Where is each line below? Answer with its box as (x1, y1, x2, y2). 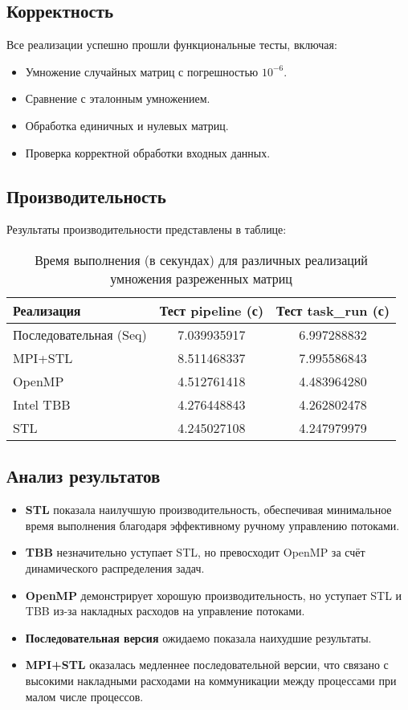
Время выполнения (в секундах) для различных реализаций (35, 250, 368, 269)
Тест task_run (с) (276, 300, 390, 320)
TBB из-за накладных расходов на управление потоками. (25, 602, 305, 619)
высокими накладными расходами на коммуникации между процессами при (25, 671, 397, 688)
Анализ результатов (6, 463, 161, 488)
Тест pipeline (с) (159, 300, 264, 320)
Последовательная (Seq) (13, 324, 147, 344)
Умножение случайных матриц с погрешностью (25, 63, 259, 80)
